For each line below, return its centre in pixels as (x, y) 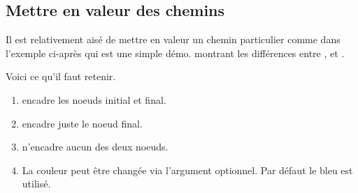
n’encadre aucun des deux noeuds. (95, 147)
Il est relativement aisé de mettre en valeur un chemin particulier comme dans (173, 39)
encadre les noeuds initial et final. (94, 99)
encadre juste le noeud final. (82, 123)
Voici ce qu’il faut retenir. (61, 76)
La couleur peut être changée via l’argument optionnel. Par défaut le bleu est (187, 170)
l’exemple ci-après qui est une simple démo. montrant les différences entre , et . (175, 53)
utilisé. (36, 184)
